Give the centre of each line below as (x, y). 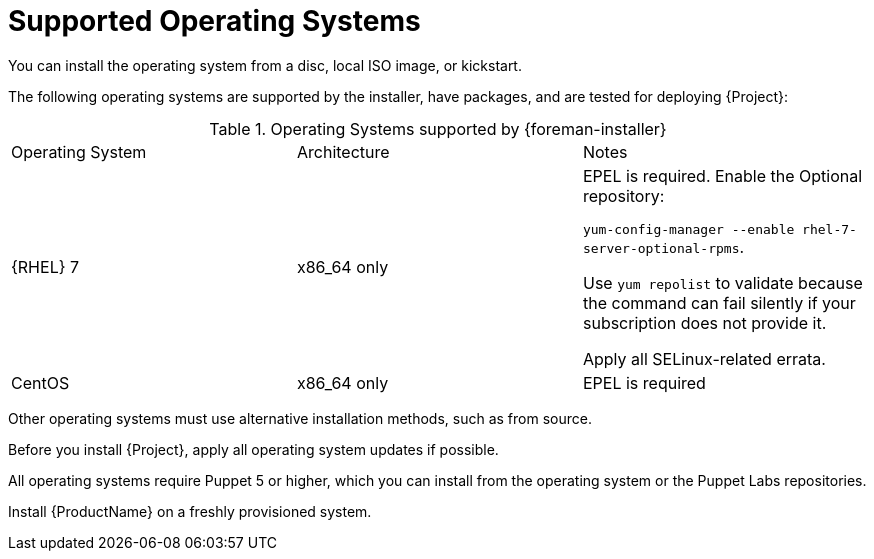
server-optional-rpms (661, 248)
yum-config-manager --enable (688, 229)
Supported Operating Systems (214, 21)
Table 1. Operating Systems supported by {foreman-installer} (438, 128)
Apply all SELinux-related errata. (704, 358)
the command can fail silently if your (719, 302)
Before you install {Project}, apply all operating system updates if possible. (253, 449)
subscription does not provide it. (704, 322)
